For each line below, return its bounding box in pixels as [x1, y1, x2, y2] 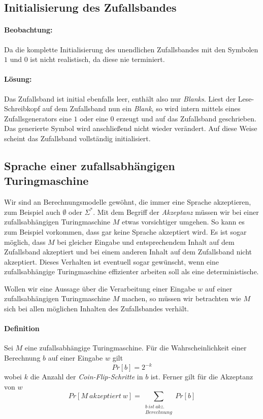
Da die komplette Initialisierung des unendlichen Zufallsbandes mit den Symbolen [4, 44, 258, 54]
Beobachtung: [4, 24, 53, 35]
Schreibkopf [4, 103, 40, 114]
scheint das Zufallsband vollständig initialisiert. [4, 133, 151, 143]
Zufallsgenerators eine [4, 113, 72, 123]
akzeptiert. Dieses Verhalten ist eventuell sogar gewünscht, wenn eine [4, 256, 219, 267]
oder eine [80, 113, 108, 123]
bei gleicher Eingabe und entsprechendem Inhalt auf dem [57, 236, 235, 247]
